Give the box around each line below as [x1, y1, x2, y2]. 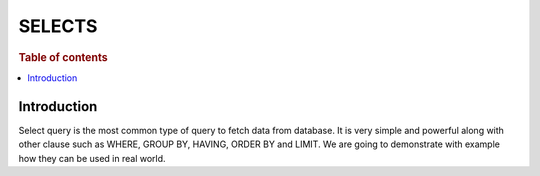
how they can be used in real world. [18, 152, 166, 164]
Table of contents [18, 50, 109, 64]
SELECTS [18, 15, 98, 37]
